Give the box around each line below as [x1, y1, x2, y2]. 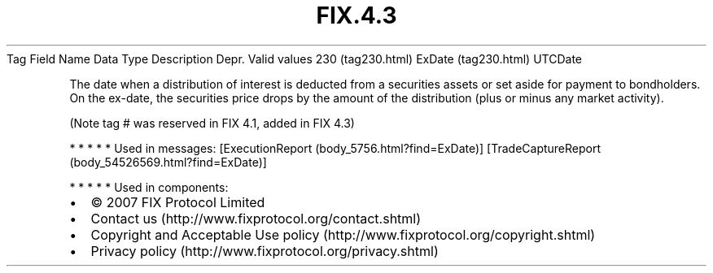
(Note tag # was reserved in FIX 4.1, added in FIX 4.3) [69, 115, 355, 130]
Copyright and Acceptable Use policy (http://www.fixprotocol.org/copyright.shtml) [90, 226, 596, 243]
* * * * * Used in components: [69, 180, 229, 194]
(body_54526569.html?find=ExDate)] [69, 154, 267, 169]
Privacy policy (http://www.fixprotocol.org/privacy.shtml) [90, 242, 439, 259]
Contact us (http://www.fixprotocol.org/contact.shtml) [90, 210, 422, 227]
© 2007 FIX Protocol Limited [90, 193, 265, 210]
